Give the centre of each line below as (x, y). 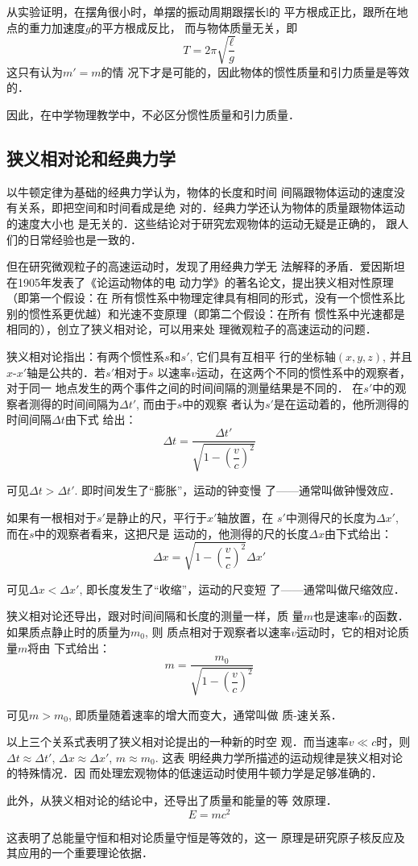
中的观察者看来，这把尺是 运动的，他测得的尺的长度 (172, 533)
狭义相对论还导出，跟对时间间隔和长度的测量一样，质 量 (155, 616)
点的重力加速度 (46, 27)
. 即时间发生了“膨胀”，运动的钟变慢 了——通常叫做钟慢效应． (237, 490)
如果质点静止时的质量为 (68, 632)
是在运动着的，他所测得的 (341, 403)
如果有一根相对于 (52, 518)
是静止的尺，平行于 (156, 518)
